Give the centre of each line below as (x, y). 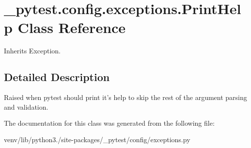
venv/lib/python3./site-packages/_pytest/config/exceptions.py (97, 139)
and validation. (26, 107)
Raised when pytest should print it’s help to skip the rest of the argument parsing (125, 97)
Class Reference (72, 27)
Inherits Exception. (32, 51)
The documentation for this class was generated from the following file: (109, 123)
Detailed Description (57, 77)
